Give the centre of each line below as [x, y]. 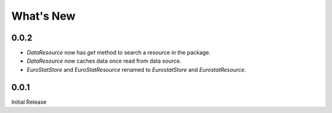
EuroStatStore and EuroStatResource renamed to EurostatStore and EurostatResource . [136, 69]
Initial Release [29, 102]
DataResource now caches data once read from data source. [104, 61]
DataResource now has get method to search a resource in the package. [119, 53]
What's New [44, 16]
